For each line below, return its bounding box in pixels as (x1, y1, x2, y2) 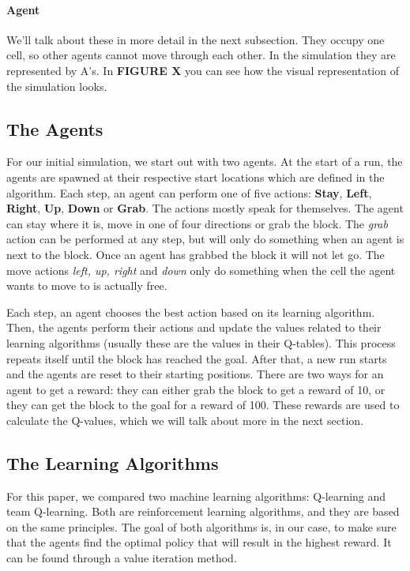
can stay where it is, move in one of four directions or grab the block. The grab (6, 215, 388, 231)
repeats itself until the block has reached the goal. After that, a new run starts (6, 350, 387, 366)
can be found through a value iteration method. (6, 550, 237, 566)
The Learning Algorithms (6, 450, 219, 475)
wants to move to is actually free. (6, 277, 167, 294)
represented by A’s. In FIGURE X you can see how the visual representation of (6, 62, 399, 78)
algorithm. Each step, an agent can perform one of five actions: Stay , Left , (6, 184, 372, 201)
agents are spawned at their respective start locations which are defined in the (6, 168, 385, 185)
